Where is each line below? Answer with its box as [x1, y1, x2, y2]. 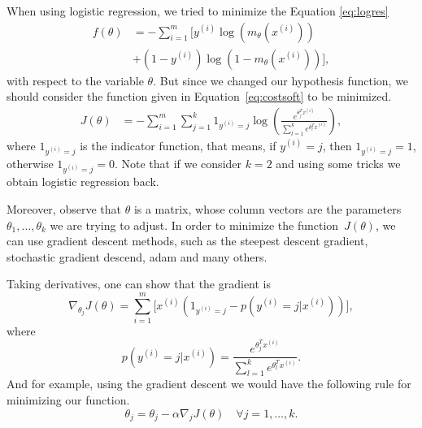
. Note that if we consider [114, 155, 242, 172]
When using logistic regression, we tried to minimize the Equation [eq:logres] [7, 2, 389, 19]
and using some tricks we [276, 155, 401, 172]
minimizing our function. [7, 391, 130, 408]
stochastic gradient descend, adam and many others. [7, 248, 268, 265]
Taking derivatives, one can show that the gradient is [7, 275, 272, 292]
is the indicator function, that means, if [80, 136, 276, 153]
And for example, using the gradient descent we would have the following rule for [7, 375, 411, 392]
